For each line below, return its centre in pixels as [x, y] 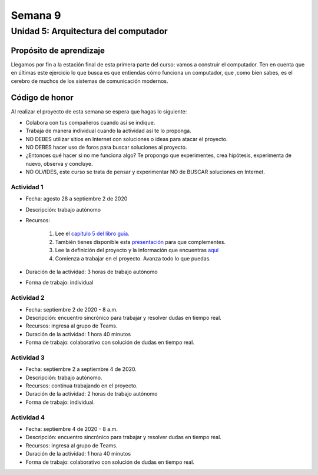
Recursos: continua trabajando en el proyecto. [82, 386]
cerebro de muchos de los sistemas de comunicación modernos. [90, 81]
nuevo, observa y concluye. [59, 163]
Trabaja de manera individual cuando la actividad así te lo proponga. [108, 131]
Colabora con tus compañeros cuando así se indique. [90, 122]
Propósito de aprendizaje [58, 50]
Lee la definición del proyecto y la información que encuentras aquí [137, 250]
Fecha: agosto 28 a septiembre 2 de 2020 [77, 199]
